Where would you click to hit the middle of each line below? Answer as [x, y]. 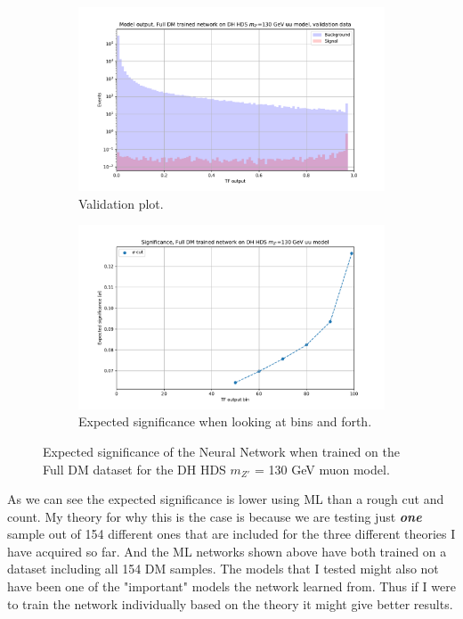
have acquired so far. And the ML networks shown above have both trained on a [227, 551]
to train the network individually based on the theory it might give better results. [230, 603]
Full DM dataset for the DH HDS [134, 469]
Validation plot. [121, 203]
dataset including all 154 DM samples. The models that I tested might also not [223, 569]
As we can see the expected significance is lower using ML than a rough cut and [226, 499]
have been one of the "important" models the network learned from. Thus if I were [231, 586]
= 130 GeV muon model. [322, 469]
